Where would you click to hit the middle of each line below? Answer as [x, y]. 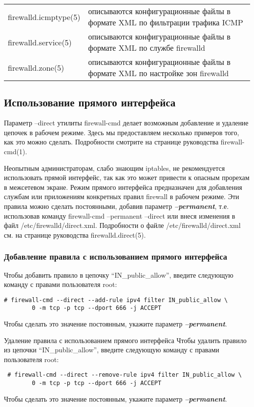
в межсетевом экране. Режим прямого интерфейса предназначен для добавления [123, 187]
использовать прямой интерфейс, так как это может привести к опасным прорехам [127, 177]
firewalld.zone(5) [36, 67]
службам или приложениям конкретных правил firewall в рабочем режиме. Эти [122, 196]
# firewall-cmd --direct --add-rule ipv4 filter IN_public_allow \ [116, 300]
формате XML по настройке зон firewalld [159, 73]
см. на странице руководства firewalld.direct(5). [75, 234]
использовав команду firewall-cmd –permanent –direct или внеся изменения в [120, 215]
